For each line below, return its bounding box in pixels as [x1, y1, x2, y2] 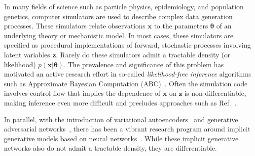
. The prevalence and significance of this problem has [64, 59, 224, 69]
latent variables [4, 49, 50, 59]
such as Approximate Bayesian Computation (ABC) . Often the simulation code [4, 78, 248, 88]
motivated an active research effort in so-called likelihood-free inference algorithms [4, 69, 252, 79]
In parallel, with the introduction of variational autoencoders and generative [4, 114, 238, 124]
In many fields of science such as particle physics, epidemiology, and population [4, 1, 244, 11]
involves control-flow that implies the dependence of [4, 88, 161, 98]
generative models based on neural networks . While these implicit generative [4, 133, 239, 143]
